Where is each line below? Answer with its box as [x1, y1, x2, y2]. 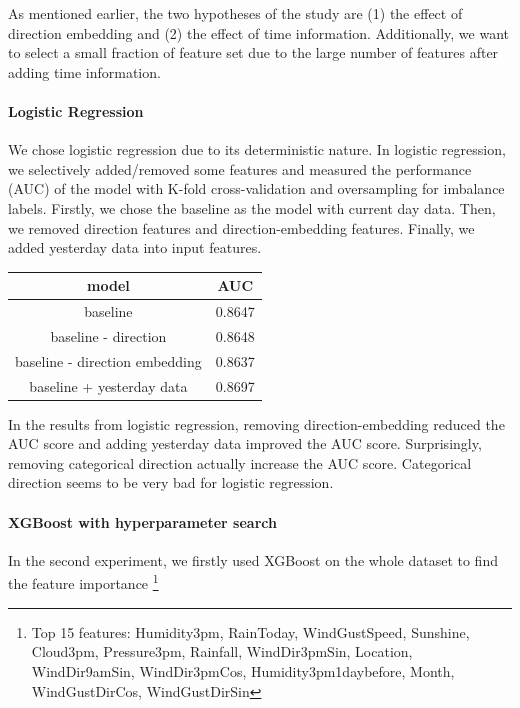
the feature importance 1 [8, 570, 159, 594]
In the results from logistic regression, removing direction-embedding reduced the [8, 413, 505, 434]
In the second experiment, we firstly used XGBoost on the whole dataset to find [8, 549, 498, 570]
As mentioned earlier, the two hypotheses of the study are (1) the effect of [8, 3, 463, 23]
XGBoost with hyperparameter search [8, 511, 277, 532]
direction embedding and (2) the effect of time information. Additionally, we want [8, 22, 509, 43]
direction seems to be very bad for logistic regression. [8, 472, 334, 493]
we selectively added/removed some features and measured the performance [8, 158, 472, 179]
